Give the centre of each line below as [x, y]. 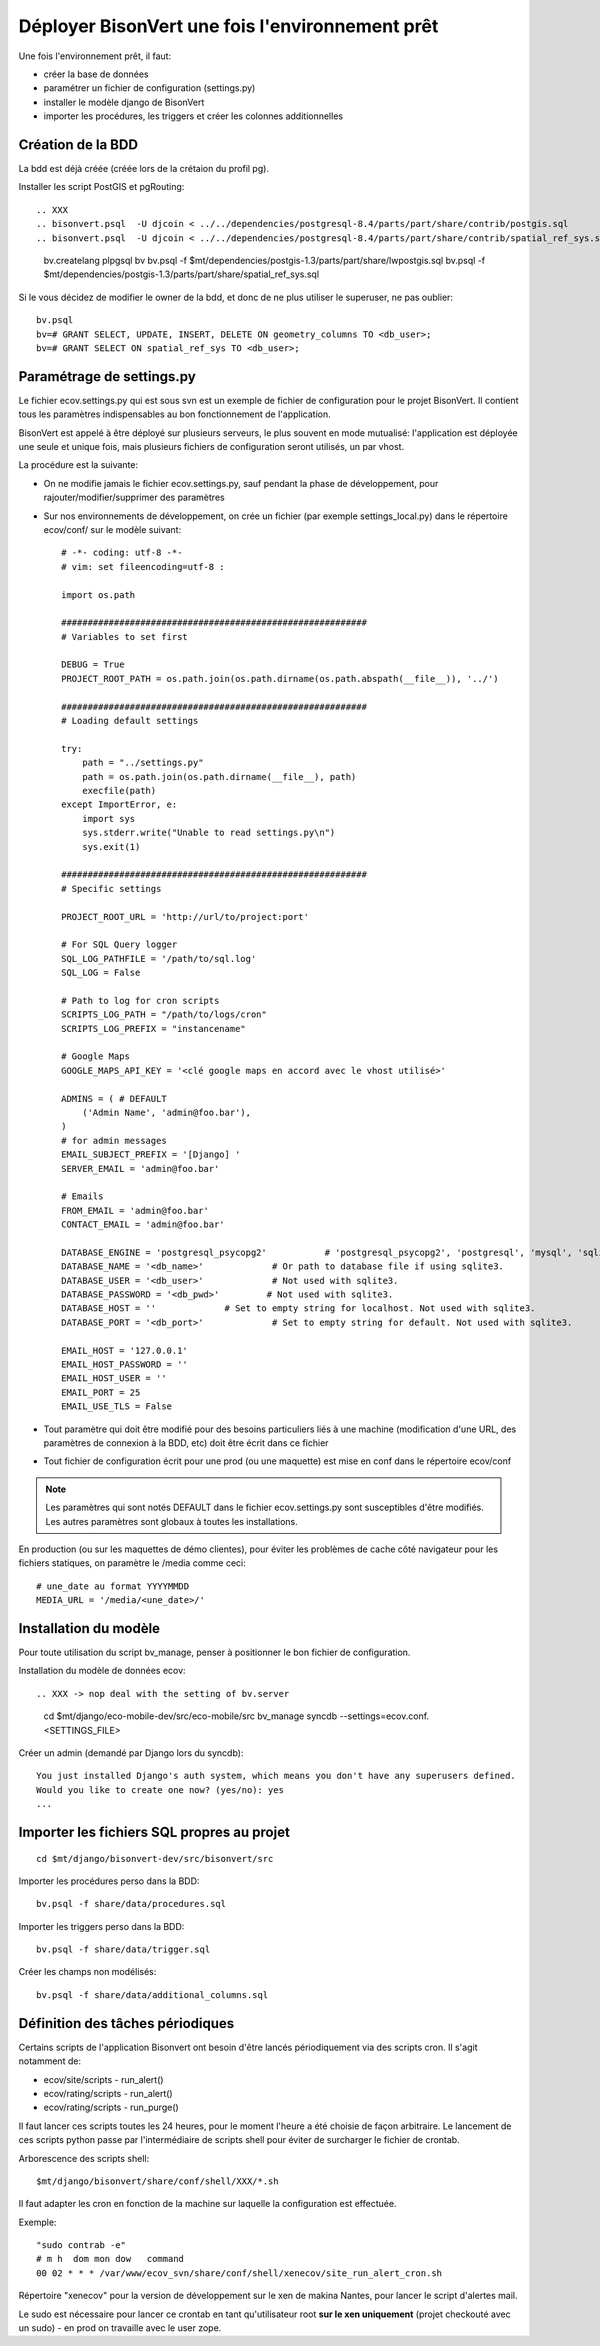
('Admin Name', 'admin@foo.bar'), [166, 1112]
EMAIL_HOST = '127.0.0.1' [125, 1350]
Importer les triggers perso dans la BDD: [101, 1926]
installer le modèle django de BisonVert [124, 102]
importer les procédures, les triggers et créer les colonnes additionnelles [193, 116]
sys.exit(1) [111, 846]
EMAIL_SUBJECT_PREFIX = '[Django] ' [151, 1154]
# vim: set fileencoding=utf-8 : [143, 566]
